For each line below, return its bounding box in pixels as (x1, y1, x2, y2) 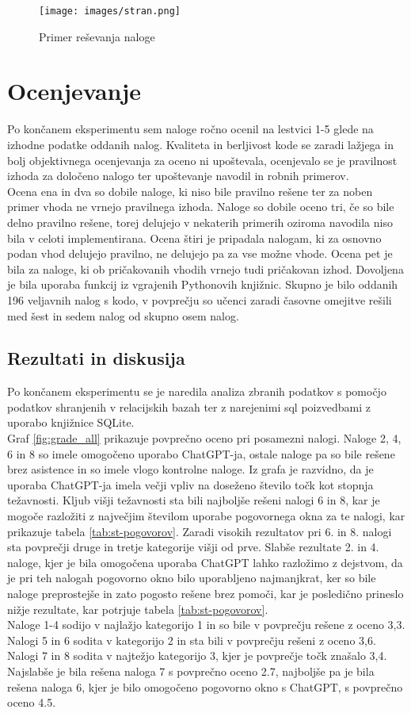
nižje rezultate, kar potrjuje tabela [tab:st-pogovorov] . (7, 600, 268, 617)
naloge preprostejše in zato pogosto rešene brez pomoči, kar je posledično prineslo (7, 585, 404, 602)
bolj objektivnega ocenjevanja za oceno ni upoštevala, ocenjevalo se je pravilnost (7, 151, 398, 168)
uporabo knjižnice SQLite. (7, 414, 135, 431)
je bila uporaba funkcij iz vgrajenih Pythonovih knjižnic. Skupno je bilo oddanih (7, 276, 398, 293)
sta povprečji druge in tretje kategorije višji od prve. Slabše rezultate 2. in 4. (7, 539, 379, 555)
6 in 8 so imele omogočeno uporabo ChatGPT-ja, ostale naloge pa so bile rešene (7, 445, 395, 462)
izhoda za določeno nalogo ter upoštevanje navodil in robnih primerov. (7, 167, 349, 184)
